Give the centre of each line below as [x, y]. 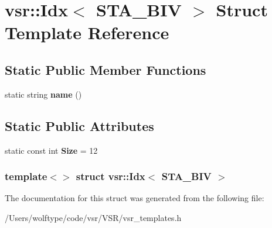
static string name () [43, 94]
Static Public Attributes [79, 125]
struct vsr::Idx [110, 176]
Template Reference [87, 32]
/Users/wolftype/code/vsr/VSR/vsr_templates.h [93, 217]
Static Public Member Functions [106, 69]
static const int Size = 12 [51, 150]
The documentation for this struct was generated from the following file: [135, 198]
